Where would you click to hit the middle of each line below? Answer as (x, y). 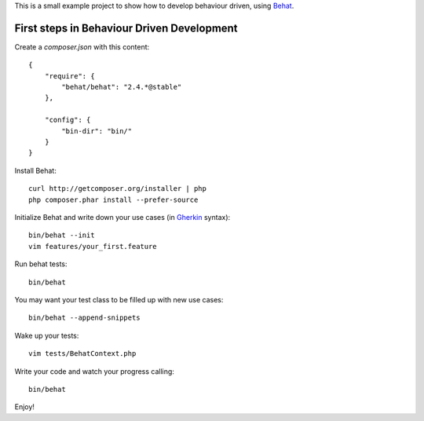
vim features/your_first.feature (93, 246)
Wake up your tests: (47, 335)
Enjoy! (25, 407)
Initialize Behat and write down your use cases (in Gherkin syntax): (122, 217)
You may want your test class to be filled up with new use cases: (119, 299)
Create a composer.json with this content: (82, 46)
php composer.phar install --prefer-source (113, 200)
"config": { (68, 120)
